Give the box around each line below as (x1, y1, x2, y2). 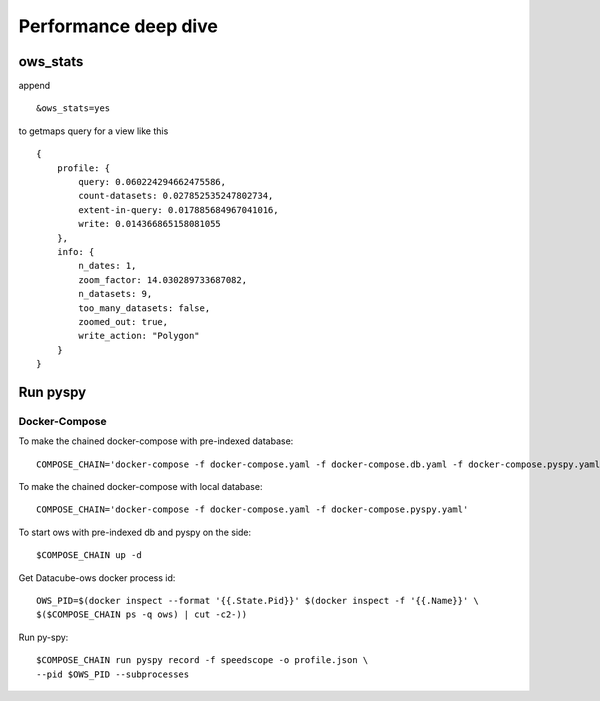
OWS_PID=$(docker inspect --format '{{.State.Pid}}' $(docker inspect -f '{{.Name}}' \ (36, 595, 480, 606)
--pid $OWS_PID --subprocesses (36, 668, 190, 680)
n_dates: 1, (78, 260, 137, 272)
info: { (56, 246, 95, 257)
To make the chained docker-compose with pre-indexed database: (18, 435, 294, 447)
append (18, 80, 51, 92)
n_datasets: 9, (78, 288, 153, 300)
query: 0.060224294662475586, (78, 176, 227, 188)
